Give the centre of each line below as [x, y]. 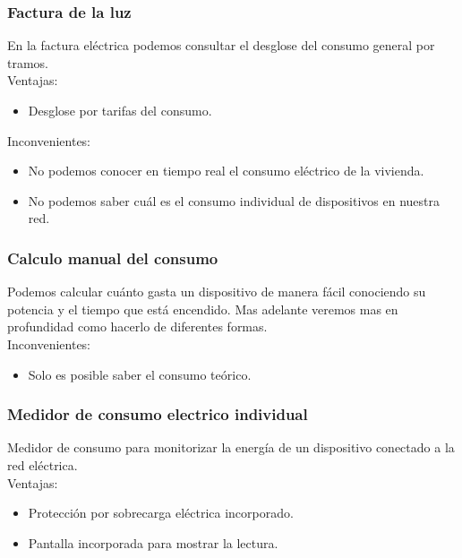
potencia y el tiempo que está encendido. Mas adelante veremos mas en [203, 309]
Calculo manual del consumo [113, 258]
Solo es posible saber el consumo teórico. [140, 374]
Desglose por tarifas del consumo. [120, 110]
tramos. [28, 62]
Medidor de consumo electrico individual [158, 414]
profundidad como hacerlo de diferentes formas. [137, 326]
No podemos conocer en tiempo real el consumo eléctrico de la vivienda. [226, 171]
